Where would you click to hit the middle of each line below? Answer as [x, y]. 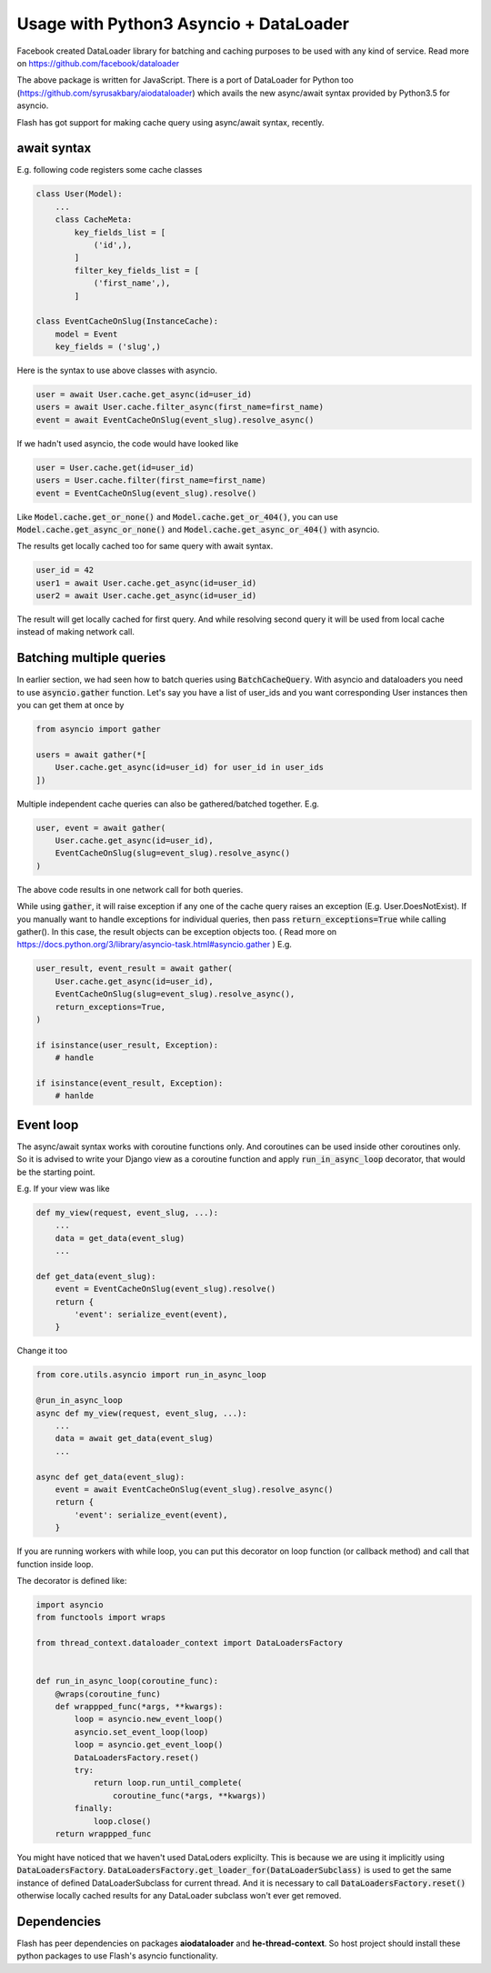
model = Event [86, 334]
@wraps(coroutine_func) [108, 1694]
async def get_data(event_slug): [110, 1477]
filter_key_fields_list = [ [137, 270]
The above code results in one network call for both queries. [130, 889]
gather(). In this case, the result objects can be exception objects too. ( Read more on [177, 932]
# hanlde [75, 1096]
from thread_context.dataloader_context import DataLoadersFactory [190, 1643]
